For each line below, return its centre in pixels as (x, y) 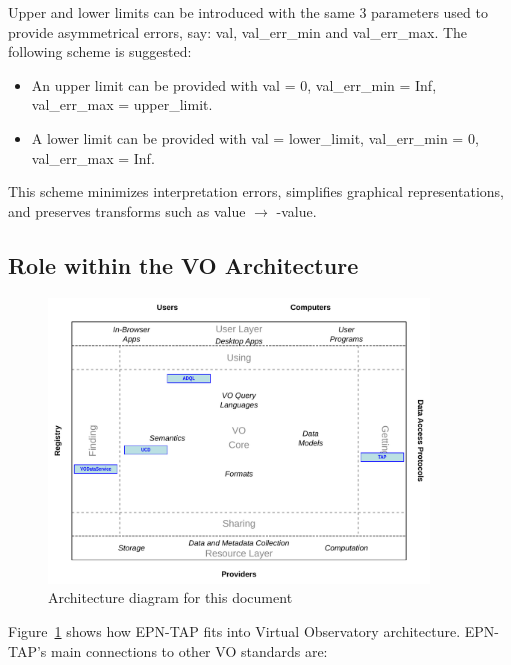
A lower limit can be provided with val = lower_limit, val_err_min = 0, (255, 137)
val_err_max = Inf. (93, 157)
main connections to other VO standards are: (189, 650)
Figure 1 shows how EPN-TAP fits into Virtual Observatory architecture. (234, 630)
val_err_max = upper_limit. (122, 104)
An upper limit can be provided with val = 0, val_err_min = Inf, (234, 84)
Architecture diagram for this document (170, 597)
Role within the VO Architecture (183, 264)
